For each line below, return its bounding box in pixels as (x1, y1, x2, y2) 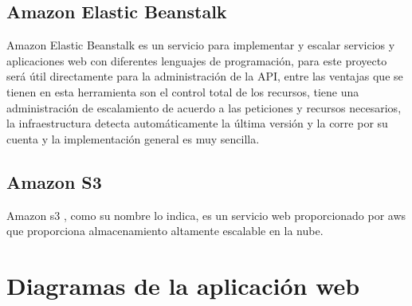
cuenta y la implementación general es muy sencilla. (6, 130, 260, 147)
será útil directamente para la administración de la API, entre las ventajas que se (6, 68, 403, 84)
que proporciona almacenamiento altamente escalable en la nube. (6, 222, 324, 239)
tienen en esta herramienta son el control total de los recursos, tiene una (6, 83, 359, 100)
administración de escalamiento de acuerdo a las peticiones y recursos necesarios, (6, 99, 402, 116)
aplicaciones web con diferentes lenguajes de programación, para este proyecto (6, 52, 387, 69)
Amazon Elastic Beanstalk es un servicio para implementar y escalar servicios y (6, 37, 395, 53)
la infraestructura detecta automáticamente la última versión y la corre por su (6, 115, 388, 131)
